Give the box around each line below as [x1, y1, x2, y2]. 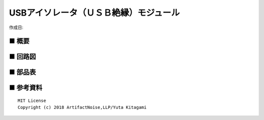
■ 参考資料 [9, 83, 43, 92]
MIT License [18, 98, 46, 103]
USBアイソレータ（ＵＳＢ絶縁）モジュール [9, 7, 180, 18]
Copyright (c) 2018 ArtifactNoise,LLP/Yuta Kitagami [18, 105, 147, 110]
